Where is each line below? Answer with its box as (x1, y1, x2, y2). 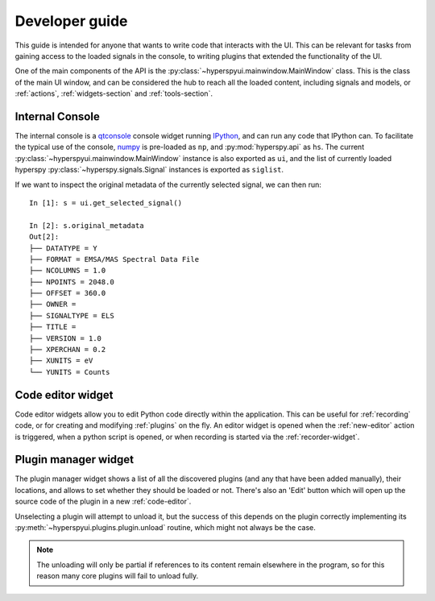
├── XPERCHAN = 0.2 (29, 345, 106, 354)
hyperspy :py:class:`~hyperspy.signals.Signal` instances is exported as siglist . (14, 165, 284, 175)
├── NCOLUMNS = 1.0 (29, 266, 106, 276)
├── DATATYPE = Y (29, 243, 97, 253)
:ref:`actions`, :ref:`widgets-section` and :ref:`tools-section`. (14, 89, 213, 98)
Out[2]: (29, 232, 60, 242)
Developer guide (14, 12, 128, 30)
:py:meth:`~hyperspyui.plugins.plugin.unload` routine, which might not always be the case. (14, 522, 316, 532)
